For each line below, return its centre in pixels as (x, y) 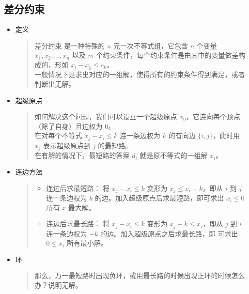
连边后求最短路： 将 (78, 188)
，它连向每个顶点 (213, 116)
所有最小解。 (87, 243)
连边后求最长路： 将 (78, 224)
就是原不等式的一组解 (174, 155)
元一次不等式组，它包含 (150, 45)
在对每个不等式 (58, 135)
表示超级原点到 (67, 145)
